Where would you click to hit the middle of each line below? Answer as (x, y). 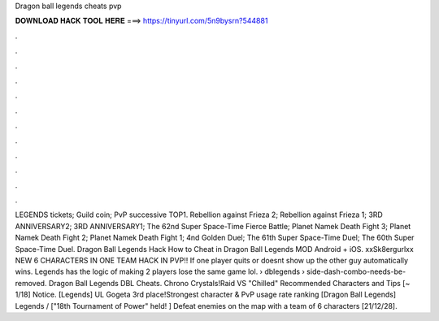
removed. (31, 283)
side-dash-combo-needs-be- (356, 271)
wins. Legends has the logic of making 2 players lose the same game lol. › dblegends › (160, 271)
